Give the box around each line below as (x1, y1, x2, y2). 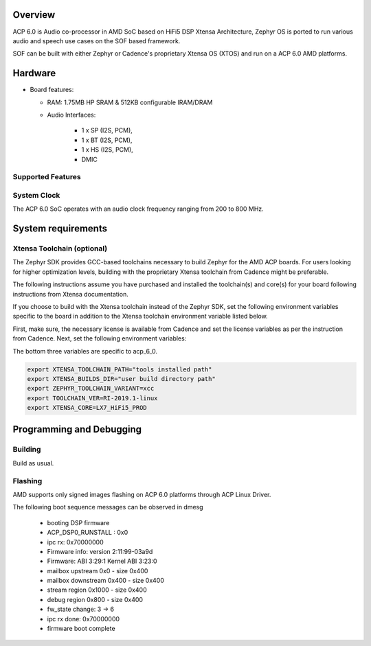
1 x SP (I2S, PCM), (81, 126, 133, 135)
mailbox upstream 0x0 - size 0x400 (47, 566, 148, 575)
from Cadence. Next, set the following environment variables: (12, 334, 187, 343)
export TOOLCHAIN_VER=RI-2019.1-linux (27, 394, 158, 402)
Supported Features (12, 172, 82, 182)
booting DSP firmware (47, 518, 110, 527)
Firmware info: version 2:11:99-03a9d (47, 547, 153, 555)
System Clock (12, 190, 60, 200)
